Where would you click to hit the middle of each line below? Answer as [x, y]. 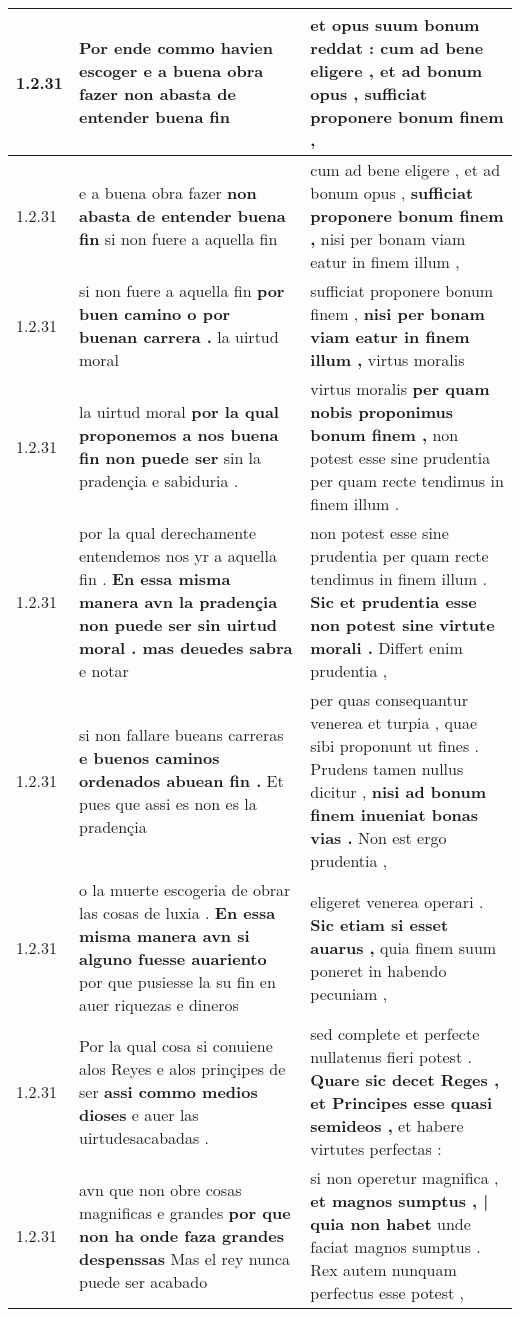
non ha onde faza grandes [181, 1235]
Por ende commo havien [176, 47]
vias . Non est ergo [378, 837]
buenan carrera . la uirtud [179, 336]
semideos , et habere [387, 1125]
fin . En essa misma [155, 578]
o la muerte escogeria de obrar [185, 889]
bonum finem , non [384, 434]
